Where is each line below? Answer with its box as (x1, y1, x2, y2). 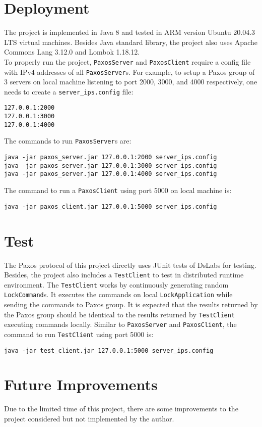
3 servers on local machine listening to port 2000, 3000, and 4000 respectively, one (4, 76, 257, 87)
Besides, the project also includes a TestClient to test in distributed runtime (4, 269, 244, 280)
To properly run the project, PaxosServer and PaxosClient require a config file (4, 56, 251, 67)
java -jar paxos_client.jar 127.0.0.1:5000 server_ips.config (4, 203, 217, 210)
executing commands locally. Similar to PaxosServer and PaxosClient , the (4, 319, 237, 329)
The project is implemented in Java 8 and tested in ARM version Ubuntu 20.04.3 (4, 27, 255, 37)
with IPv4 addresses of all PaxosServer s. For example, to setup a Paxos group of (4, 66, 255, 77)
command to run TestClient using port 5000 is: (4, 328, 154, 339)
